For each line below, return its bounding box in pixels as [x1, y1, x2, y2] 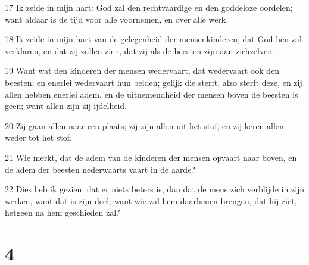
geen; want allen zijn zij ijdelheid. [5, 99, 127, 112]
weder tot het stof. [5, 131, 72, 144]
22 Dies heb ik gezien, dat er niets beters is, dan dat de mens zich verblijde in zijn [5, 183, 305, 195]
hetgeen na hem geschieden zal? [5, 206, 120, 219]
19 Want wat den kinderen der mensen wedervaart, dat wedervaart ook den [5, 64, 280, 77]
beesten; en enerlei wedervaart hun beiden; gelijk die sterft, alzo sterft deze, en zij [5, 76, 302, 88]
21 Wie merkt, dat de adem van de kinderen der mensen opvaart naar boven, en [5, 151, 297, 163]
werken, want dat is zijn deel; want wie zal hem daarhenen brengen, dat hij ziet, [5, 194, 297, 207]
